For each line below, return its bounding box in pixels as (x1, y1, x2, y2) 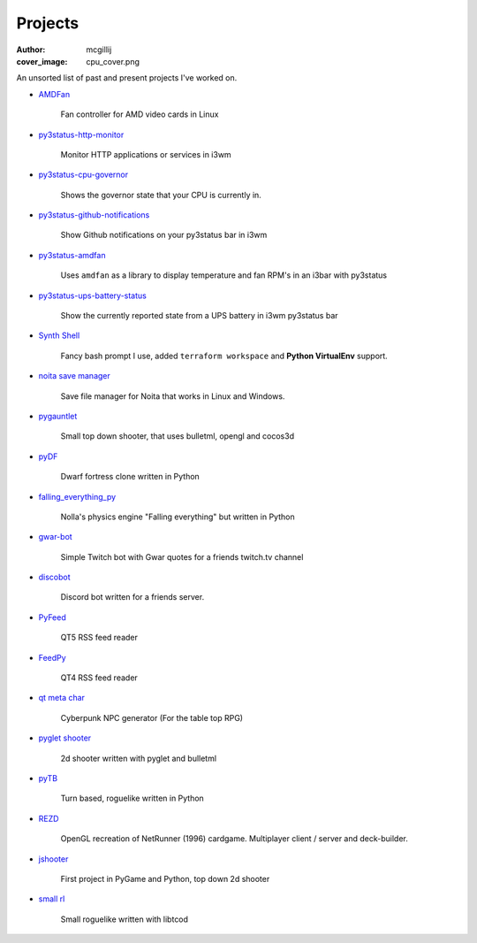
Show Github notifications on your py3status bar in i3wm (60, 230, 268, 241)
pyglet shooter (38, 732, 92, 743)
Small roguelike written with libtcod (60, 914, 189, 924)
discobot (38, 571, 71, 583)
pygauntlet (38, 410, 78, 421)
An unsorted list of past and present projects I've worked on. (16, 73, 238, 83)
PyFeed (38, 611, 66, 623)
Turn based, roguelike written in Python (60, 793, 205, 804)
